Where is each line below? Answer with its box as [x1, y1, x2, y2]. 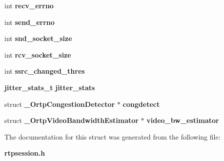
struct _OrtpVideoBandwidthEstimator [4, 115, 139, 125]
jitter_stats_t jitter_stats [4, 82, 95, 92]
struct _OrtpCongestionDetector [4, 99, 115, 109]
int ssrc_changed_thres [4, 66, 85, 76]
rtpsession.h [4, 148, 45, 158]
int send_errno [4, 17, 55, 27]
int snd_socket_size [4, 33, 72, 43]
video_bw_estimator [146, 115, 219, 125]
